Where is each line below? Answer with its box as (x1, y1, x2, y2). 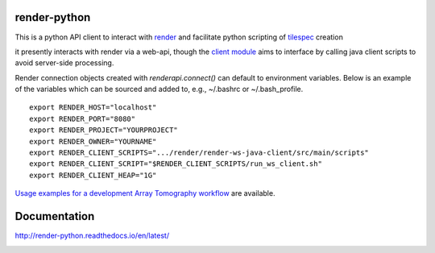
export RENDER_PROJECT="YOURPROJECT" (29, 126, 179, 135)
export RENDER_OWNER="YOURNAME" (29, 137, 157, 146)
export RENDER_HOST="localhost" (29, 103, 157, 112)
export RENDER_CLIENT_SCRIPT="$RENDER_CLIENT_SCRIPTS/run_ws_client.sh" (29, 160, 322, 168)
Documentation (14, 209, 95, 223)
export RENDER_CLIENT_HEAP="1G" (29, 170, 157, 180)
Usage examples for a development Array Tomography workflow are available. (14, 189, 275, 198)
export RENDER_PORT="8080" (29, 114, 136, 123)
